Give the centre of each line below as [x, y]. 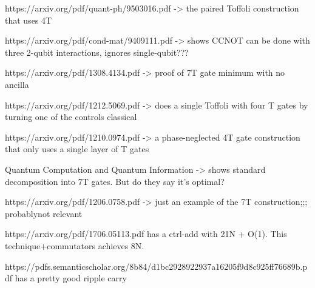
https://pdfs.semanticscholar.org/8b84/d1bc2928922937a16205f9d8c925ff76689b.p [156, 266]
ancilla [17, 84]
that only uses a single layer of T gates [77, 149]
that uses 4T [29, 20]
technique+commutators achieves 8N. [75, 245]
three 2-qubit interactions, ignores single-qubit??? [97, 52]
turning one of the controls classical [71, 117]
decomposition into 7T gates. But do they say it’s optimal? [115, 181]
